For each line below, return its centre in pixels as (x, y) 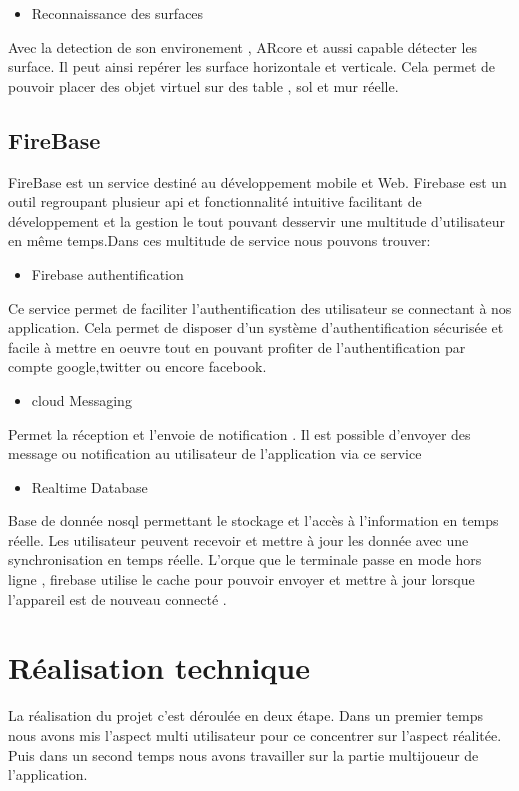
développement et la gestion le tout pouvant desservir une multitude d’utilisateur (257, 220)
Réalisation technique (159, 667)
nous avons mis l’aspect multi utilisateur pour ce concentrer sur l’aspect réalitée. (255, 734)
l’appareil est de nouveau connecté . (117, 598)
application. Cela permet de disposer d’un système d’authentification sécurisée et (256, 327)
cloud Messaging (81, 399)
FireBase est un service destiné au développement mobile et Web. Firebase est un (257, 181)
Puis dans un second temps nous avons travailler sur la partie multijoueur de (243, 754)
